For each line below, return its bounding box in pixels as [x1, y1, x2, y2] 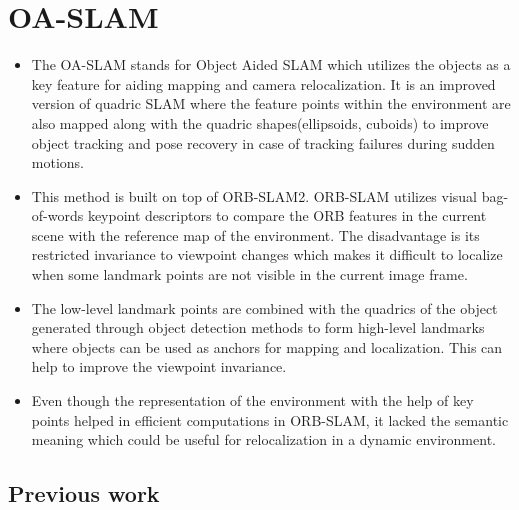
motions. [31, 152, 84, 173]
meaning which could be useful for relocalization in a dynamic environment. [31, 429, 496, 450]
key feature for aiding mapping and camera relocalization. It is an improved [31, 73, 496, 94]
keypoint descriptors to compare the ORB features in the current [87, 205, 487, 226]
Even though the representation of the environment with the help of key [31, 390, 474, 411]
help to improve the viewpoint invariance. [31, 356, 287, 377]
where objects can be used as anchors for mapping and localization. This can [31, 336, 503, 357]
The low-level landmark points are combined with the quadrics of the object [31, 297, 498, 318]
